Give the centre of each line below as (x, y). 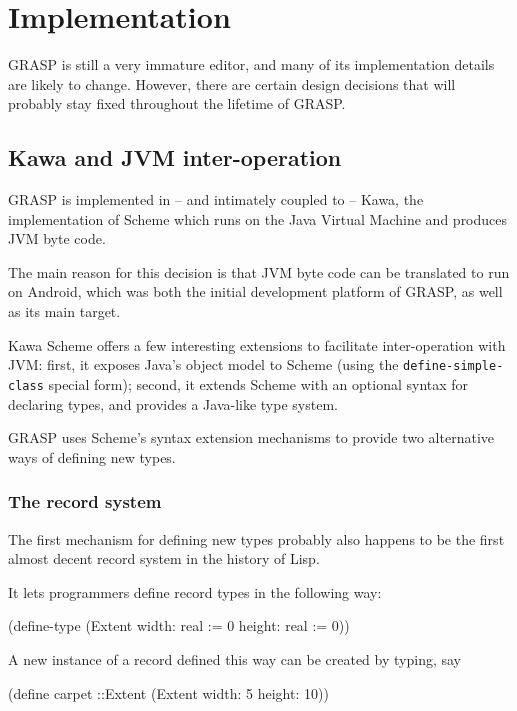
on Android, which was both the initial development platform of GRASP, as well (255, 291)
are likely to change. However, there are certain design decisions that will (232, 83)
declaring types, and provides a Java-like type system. (173, 403)
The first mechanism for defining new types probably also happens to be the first (256, 538)
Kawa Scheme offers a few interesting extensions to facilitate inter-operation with (257, 344)
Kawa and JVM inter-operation (175, 157)
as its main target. (64, 311)
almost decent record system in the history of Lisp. (164, 558)
